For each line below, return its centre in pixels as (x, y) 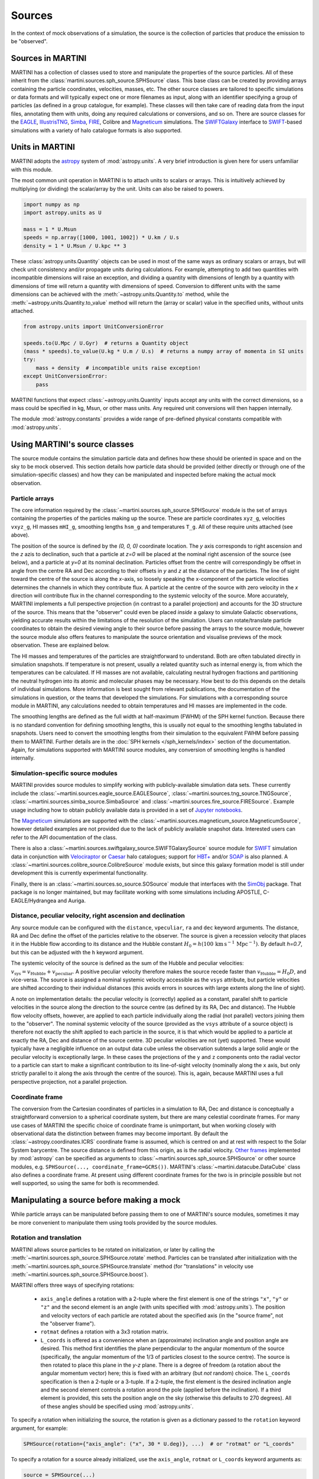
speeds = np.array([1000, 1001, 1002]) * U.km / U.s (101, 238)
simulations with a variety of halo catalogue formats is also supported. (97, 130)
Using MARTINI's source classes (72, 444)
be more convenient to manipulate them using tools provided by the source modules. (114, 1222)
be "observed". (29, 41)
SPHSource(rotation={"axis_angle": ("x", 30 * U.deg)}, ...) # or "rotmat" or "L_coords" (159, 1444)
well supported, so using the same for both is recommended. (85, 1183)
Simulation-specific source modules (64, 773)
